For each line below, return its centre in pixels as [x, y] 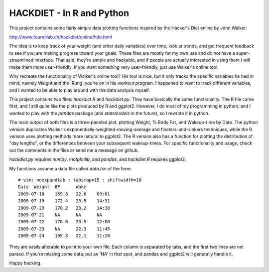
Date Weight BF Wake [52, 187]
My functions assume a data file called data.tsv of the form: [70, 168]
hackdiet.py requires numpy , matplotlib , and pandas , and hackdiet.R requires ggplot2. [98, 159]
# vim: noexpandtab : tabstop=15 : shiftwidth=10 [80, 180]
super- [243, 53]
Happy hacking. [25, 263]
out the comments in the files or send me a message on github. [74, 150]
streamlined [21, 60]
